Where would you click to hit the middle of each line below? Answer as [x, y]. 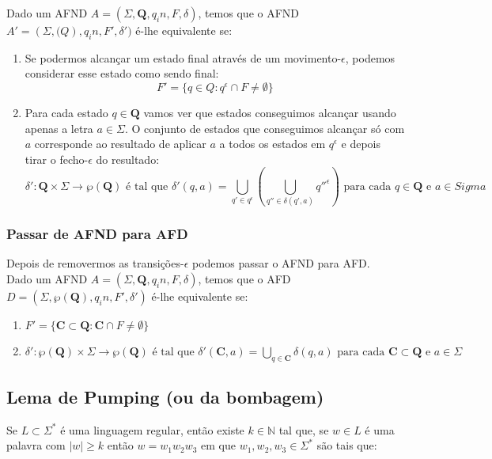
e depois [361, 144]
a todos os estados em [272, 144]
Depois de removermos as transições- [95, 263]
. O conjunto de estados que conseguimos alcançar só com [265, 128]
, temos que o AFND [249, 13]
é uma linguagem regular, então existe [152, 429]
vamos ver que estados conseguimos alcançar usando [270, 112]
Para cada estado [66, 112]
